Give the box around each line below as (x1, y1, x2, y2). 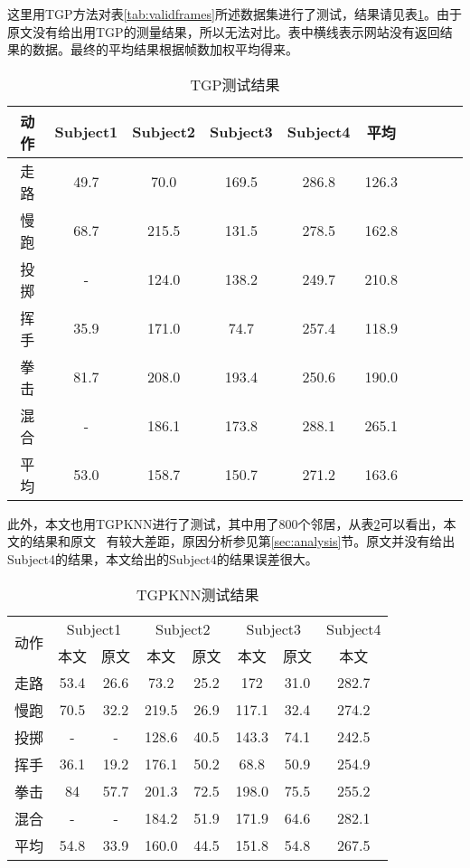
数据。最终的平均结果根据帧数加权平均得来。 (32, 40, 298, 59)
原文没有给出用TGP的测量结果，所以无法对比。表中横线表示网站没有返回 (7, 22, 440, 41)
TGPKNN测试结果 (136, 583, 259, 605)
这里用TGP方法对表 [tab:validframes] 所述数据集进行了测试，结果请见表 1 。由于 (7, 5, 462, 23)
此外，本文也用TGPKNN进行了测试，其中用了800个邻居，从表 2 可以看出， (7, 514, 444, 533)
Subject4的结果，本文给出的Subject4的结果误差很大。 (7, 549, 318, 568)
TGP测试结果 (190, 73, 280, 95)
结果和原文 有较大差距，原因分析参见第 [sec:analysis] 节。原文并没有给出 (32, 532, 456, 551)
